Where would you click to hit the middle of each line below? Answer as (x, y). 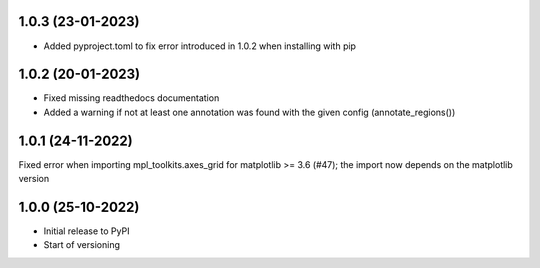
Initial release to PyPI (86, 231)
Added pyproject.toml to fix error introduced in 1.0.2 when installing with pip (200, 46)
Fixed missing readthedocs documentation (131, 98)
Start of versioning (81, 245)
